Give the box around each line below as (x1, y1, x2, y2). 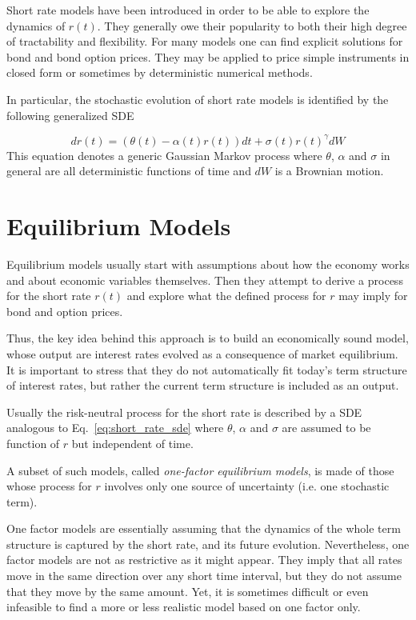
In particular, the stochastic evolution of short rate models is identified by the (6, 90, 389, 107)
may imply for (338, 287, 408, 304)
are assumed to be (282, 419, 371, 436)
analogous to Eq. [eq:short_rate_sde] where (6, 419, 224, 436)
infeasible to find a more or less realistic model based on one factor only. (6, 598, 361, 615)
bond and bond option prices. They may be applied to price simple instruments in (6, 48, 410, 65)
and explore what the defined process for (126, 287, 326, 304)
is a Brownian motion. (274, 162, 384, 179)
